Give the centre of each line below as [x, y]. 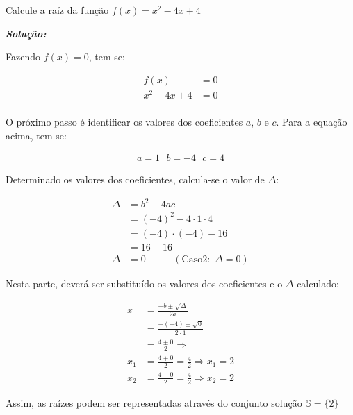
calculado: [318, 283]
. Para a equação [312, 121]
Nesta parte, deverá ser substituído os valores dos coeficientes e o [144, 283]
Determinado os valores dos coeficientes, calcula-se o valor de [135, 179]
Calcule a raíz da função [57, 10]
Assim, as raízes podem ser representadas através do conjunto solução [154, 402]
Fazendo [23, 57]
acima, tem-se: [36, 135]
